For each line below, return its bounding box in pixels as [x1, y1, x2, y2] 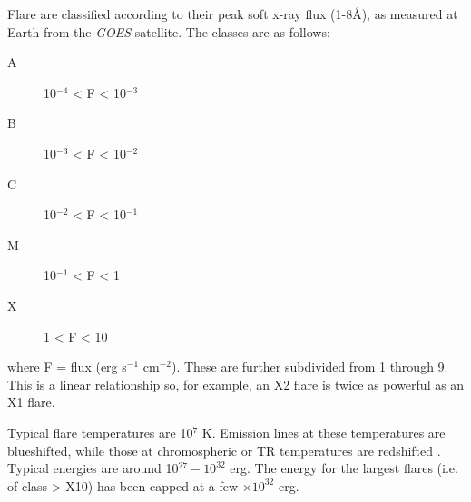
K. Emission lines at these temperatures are [201, 422, 446, 441]
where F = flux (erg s [7, 357, 127, 376]
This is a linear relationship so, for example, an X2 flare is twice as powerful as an [7, 374, 465, 393]
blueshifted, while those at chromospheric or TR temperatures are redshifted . [7, 440, 441, 459]
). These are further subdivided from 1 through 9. [171, 357, 448, 376]
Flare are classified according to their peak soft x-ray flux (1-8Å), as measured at [7, 5, 458, 23]
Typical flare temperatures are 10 [7, 422, 193, 441]
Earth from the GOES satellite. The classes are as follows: [7, 22, 330, 41]
